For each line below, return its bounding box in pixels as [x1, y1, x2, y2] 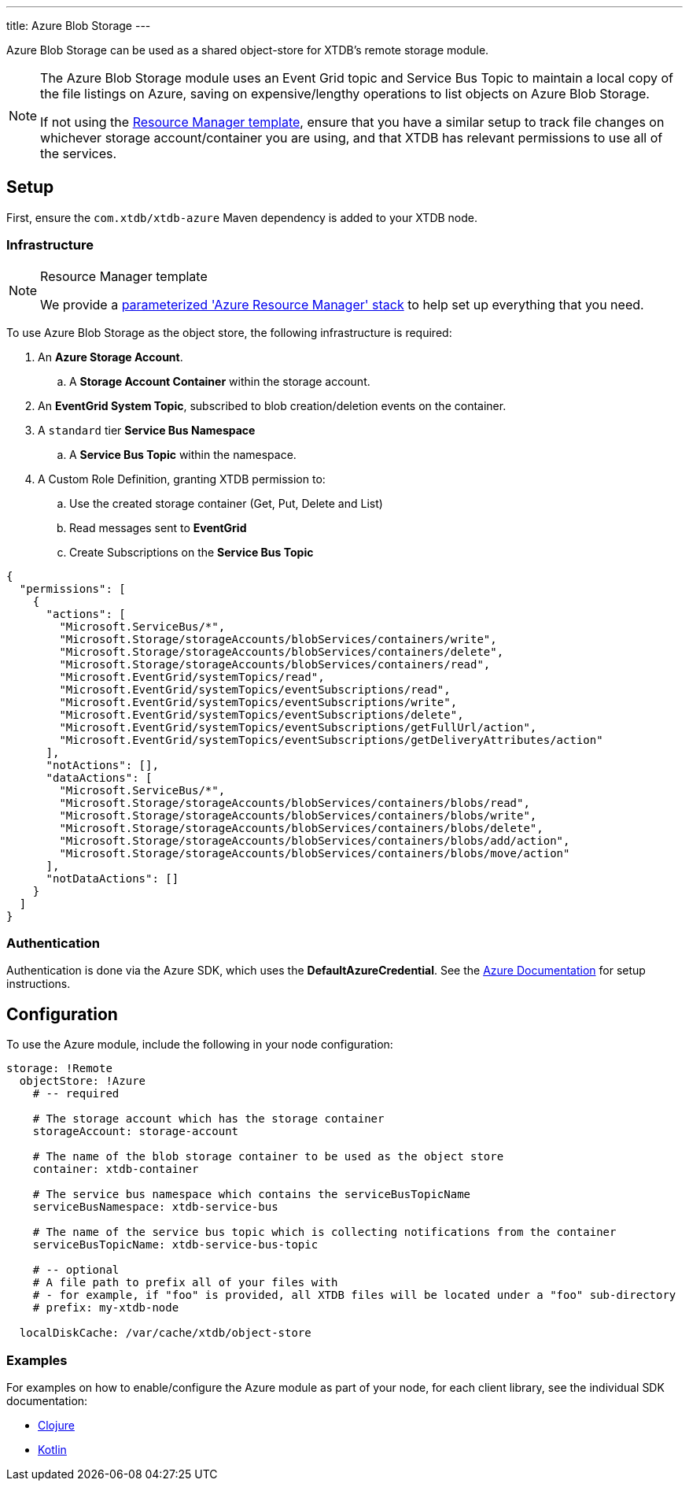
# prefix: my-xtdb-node [32, 1301, 179, 1315]
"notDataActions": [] [46, 871, 179, 885]
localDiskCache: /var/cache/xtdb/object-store [19, 1326, 311, 1340]
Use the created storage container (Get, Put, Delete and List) [69, 496, 383, 510]
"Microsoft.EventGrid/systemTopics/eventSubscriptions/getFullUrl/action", [59, 720, 537, 734]
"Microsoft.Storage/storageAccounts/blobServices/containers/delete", [59, 645, 504, 658]
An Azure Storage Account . [38, 350, 183, 364]
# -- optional [32, 1263, 120, 1277]
